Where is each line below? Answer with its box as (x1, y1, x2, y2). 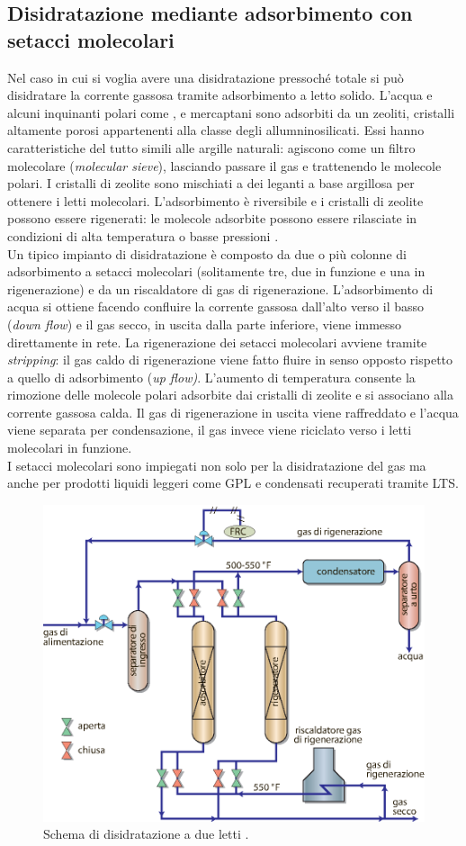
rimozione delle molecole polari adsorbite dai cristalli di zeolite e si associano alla (7, 385, 453, 404)
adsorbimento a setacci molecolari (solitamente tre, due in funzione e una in (7, 262, 426, 281)
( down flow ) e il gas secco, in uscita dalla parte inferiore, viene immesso (7, 314, 402, 333)
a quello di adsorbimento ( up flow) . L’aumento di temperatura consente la (7, 367, 416, 386)
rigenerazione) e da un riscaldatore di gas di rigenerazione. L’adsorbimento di (7, 279, 434, 298)
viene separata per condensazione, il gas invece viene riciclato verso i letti (7, 420, 412, 439)
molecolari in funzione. (7, 438, 132, 457)
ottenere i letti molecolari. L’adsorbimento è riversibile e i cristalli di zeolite (7, 191, 424, 210)
